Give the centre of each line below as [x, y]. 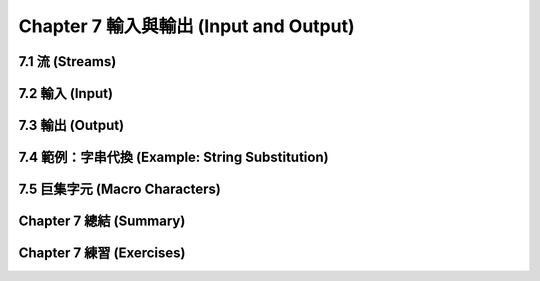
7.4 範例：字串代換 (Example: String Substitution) [173, 157]
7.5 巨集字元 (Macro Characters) [120, 189]
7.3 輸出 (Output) [71, 125]
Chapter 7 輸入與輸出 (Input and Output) [186, 26]
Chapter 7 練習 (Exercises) [102, 253]
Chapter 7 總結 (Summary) [102, 221]
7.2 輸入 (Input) [66, 93]
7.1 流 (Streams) [67, 61]
